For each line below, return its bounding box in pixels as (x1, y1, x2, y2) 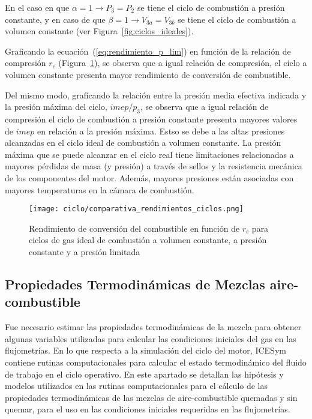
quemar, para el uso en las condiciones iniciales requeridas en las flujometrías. (5, 403, 290, 415)
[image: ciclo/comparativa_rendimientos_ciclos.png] (29, 205, 244, 214)
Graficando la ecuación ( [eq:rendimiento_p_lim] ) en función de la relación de (5, 44, 291, 57)
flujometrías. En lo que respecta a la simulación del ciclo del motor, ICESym (5, 344, 286, 357)
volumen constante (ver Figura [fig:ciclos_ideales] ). (5, 25, 194, 37)
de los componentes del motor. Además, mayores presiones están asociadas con (5, 171, 294, 184)
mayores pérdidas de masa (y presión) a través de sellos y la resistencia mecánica (5, 160, 302, 172)
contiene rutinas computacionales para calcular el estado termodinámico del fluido (5, 355, 307, 368)
